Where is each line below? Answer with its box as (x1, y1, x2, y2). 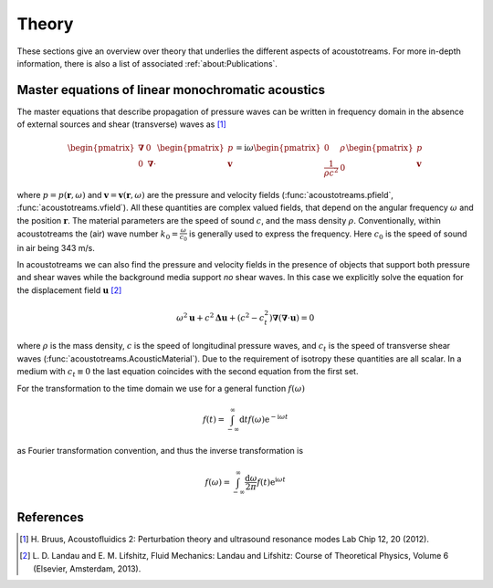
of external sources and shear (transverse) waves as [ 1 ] (16, 119, 227, 130)
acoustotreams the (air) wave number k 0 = (16, 228, 179, 241)
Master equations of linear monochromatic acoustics (16, 82, 326, 98)
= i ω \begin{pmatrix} (236, 142, 321, 153)
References (16, 509, 84, 525)
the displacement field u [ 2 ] (16, 284, 122, 296)
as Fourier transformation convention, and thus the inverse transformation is (16, 446, 304, 457)
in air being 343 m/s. (16, 242, 95, 253)
